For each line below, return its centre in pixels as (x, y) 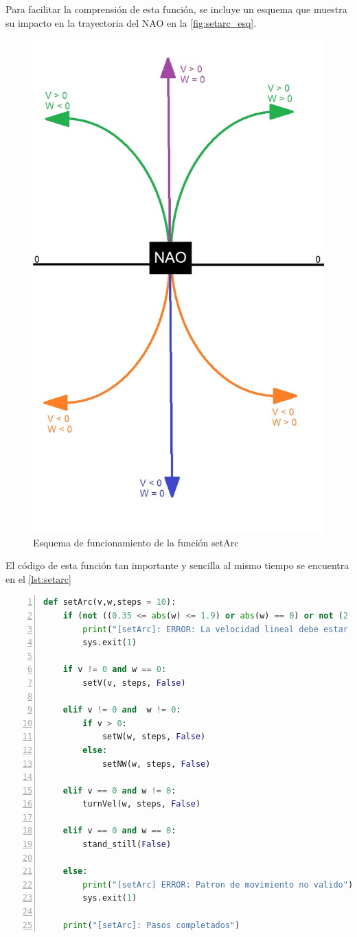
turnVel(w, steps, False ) (142, 804)
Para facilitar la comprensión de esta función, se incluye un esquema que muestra (176, 9)
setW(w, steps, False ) (154, 737)
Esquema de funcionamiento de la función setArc (136, 542)
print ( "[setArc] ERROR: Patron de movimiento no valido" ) (218, 884)
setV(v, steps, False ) (134, 683)
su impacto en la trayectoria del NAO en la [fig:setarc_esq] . (131, 22)
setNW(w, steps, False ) (156, 764)
